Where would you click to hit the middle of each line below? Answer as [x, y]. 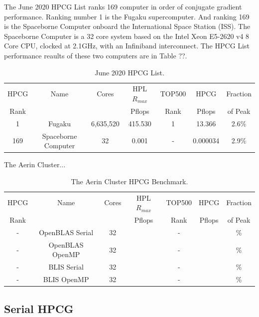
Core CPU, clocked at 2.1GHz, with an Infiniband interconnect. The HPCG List [127, 46]
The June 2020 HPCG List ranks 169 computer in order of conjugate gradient [123, 6]
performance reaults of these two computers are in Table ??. [96, 55]
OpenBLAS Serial [66, 232]
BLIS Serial [66, 267]
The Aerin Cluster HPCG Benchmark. [129, 181]
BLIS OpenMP [66, 279]
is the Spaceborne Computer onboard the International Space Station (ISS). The [127, 26]
